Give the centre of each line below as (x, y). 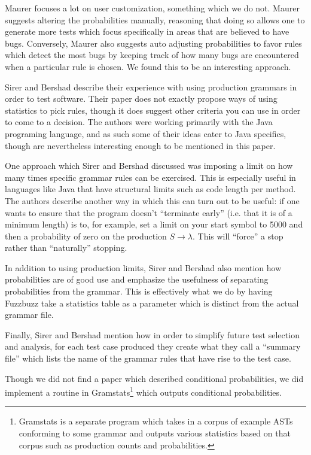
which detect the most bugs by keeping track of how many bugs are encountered (152, 55)
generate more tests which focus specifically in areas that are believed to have (147, 31)
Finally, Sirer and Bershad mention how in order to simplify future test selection (152, 334)
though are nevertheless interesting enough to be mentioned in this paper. (140, 145)
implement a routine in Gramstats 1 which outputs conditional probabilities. (143, 391)
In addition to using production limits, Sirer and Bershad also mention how (143, 267)
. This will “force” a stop (238, 236)
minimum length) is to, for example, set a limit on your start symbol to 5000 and (154, 224)
